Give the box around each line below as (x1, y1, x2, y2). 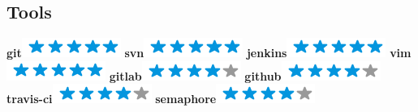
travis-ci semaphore (6, 90, 217, 107)
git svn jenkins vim (6, 44, 412, 61)
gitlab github (109, 67, 282, 84)
